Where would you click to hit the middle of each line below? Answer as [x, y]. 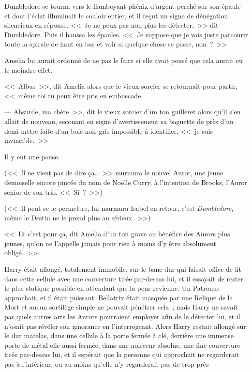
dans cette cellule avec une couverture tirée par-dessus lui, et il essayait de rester [124, 278]
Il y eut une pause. [32, 156]
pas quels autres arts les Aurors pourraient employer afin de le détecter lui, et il [122, 317]
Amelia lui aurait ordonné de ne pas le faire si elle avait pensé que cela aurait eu [124, 60]
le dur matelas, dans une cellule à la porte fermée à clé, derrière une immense [119, 335]
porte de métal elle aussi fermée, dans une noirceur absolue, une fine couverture [122, 345]
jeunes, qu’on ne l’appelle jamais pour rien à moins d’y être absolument [110, 243]
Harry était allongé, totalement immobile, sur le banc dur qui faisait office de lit [123, 269]
